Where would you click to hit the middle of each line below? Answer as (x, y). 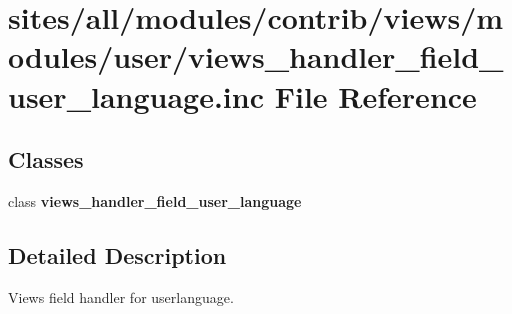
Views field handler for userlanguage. (121, 296)
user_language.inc (136, 95)
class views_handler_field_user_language (155, 200)
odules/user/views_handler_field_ (256, 56)
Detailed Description (117, 254)
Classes (46, 159)
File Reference (375, 95)
